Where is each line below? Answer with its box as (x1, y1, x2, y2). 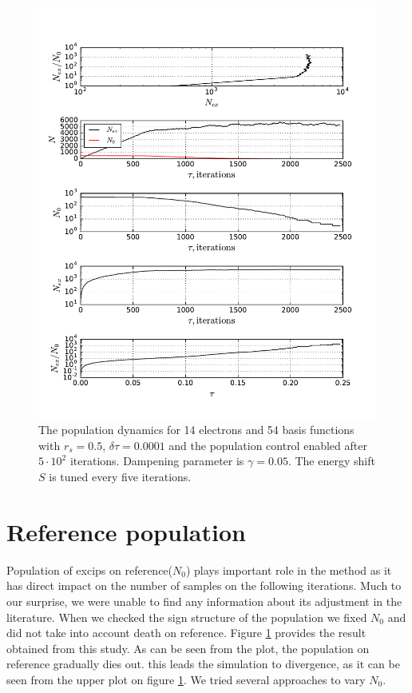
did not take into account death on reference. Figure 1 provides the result (6, 624, 366, 641)
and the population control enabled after (168, 436, 367, 453)
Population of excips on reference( (6, 561, 173, 578)
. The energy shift (287, 452, 375, 469)
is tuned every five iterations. (49, 468, 192, 485)
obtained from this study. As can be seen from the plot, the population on (6, 639, 370, 656)
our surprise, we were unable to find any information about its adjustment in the (6, 592, 402, 609)
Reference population (6, 515, 246, 548)
